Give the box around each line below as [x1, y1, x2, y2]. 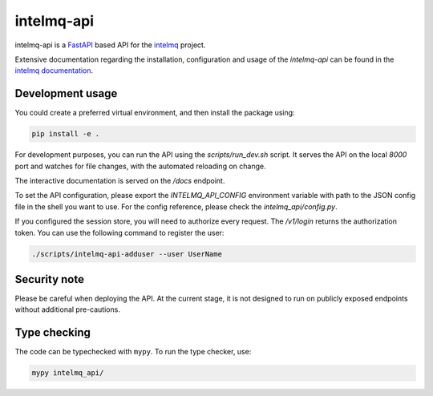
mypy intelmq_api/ [31, 369, 104, 378]
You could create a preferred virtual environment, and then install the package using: [14, 108, 296, 118]
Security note [14, 273, 84, 286]
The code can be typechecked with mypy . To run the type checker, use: [14, 347, 252, 357]
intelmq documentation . [14, 66, 94, 75]
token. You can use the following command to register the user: [14, 228, 225, 237]
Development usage [14, 87, 118, 100]
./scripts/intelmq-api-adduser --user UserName [31, 249, 222, 258]
